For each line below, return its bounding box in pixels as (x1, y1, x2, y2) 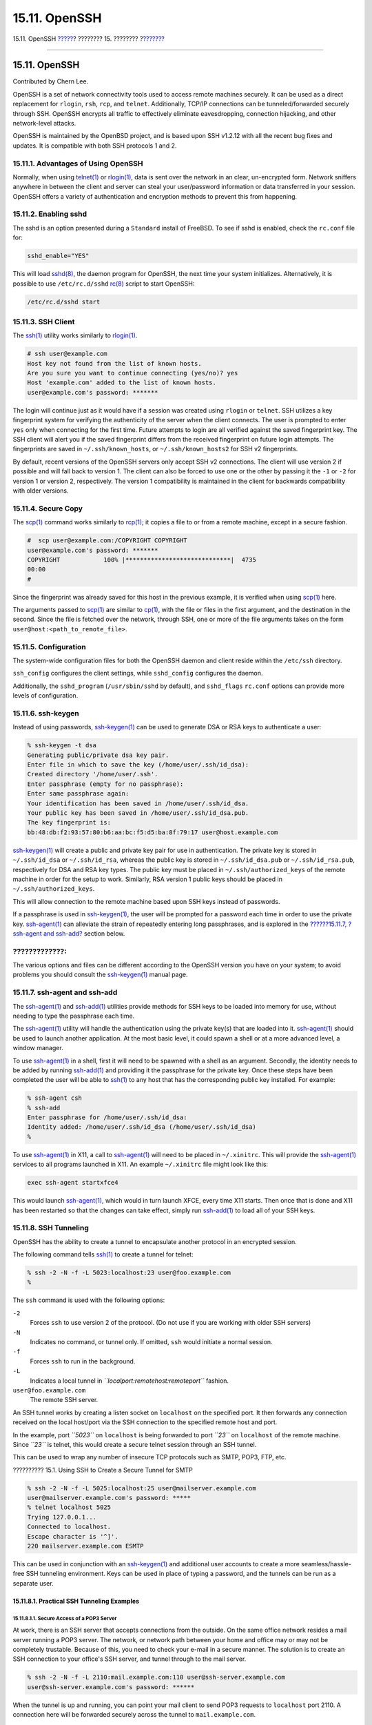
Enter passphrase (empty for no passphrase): (27, 780, 184, 788)
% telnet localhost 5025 (27, 1504, 112, 1511)
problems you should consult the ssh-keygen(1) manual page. (12, 970, 189, 979)
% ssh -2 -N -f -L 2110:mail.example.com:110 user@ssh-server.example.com (27, 1673, 286, 1682)
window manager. (12, 1044, 63, 1052)
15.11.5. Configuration (12, 642, 86, 651)
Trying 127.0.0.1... (27, 1513, 96, 1521)
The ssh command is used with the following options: (12, 1296, 165, 1304)
